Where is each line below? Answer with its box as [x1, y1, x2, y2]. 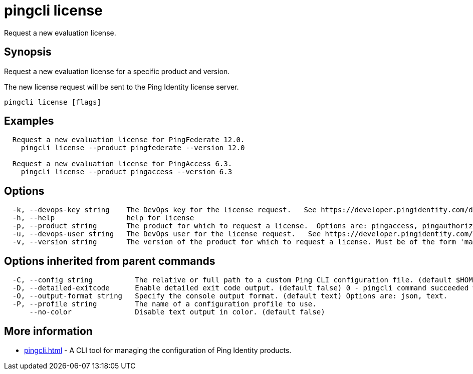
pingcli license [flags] [4, 98, 101, 106]
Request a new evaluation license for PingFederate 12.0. [12, 136, 245, 144]
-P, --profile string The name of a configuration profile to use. [12, 300, 317, 308]
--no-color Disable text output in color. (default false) [29, 308, 325, 316]
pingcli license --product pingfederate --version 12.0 [21, 144, 245, 152]
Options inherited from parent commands [4, 254, 215, 267]
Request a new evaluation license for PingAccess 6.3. [12, 160, 232, 168]
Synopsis [4, 46, 52, 59]
